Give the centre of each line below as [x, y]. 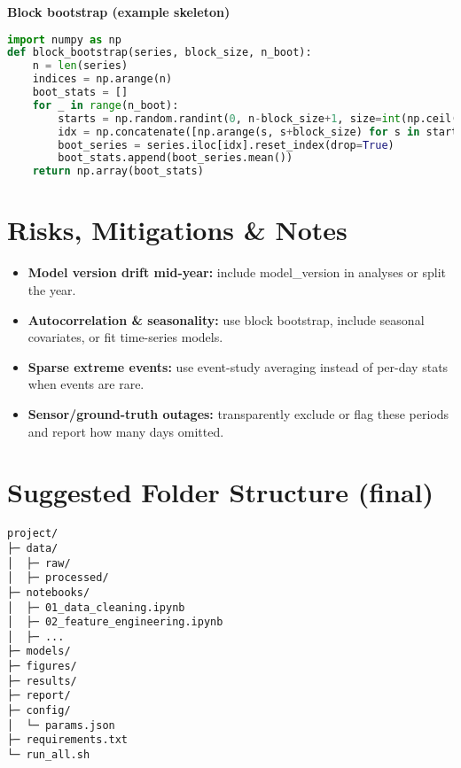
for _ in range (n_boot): [105, 105]
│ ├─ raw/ [39, 563]
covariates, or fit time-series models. [125, 337]
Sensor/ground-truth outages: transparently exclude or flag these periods [238, 413]
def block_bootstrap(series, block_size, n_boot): [160, 53]
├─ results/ [42, 681]
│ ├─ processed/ [58, 578]
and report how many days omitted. [126, 431]
